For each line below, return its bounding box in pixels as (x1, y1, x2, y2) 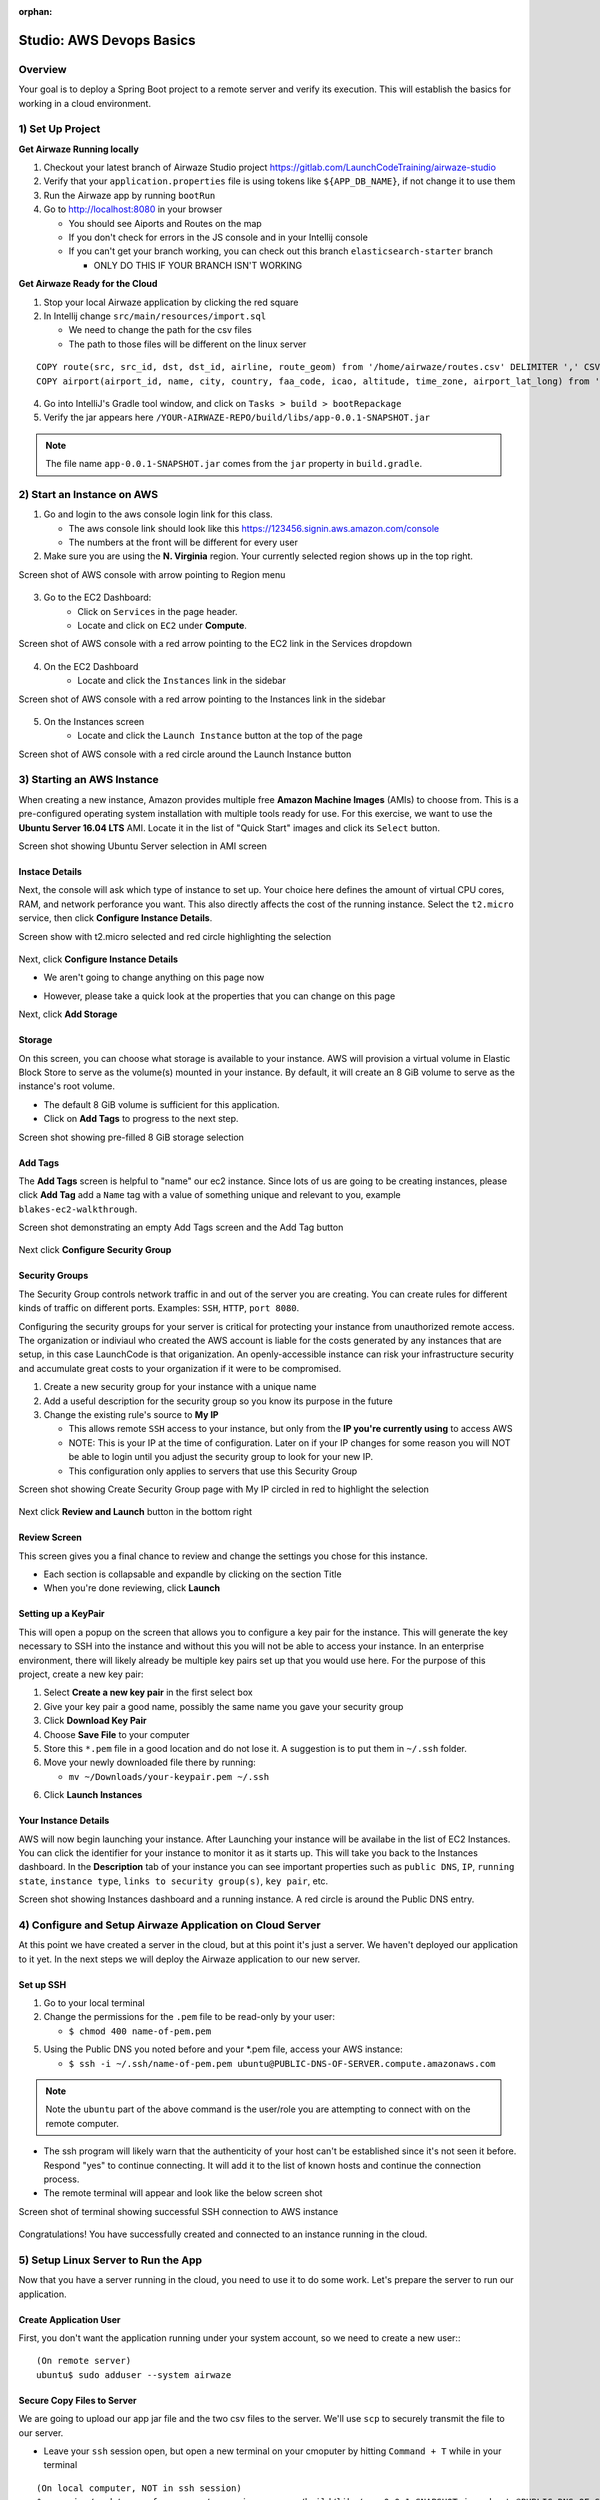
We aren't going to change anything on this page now (43, 971, 265, 984)
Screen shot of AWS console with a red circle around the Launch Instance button (18, 748, 352, 760)
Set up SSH (18, 1978, 67, 1990)
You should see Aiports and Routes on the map (68, 217, 262, 229)
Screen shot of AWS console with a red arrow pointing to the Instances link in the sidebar (18, 693, 386, 705)
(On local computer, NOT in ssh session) (36, 2482, 242, 2494)
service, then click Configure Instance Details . (18, 912, 213, 924)
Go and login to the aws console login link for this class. (43, 508, 274, 520)
